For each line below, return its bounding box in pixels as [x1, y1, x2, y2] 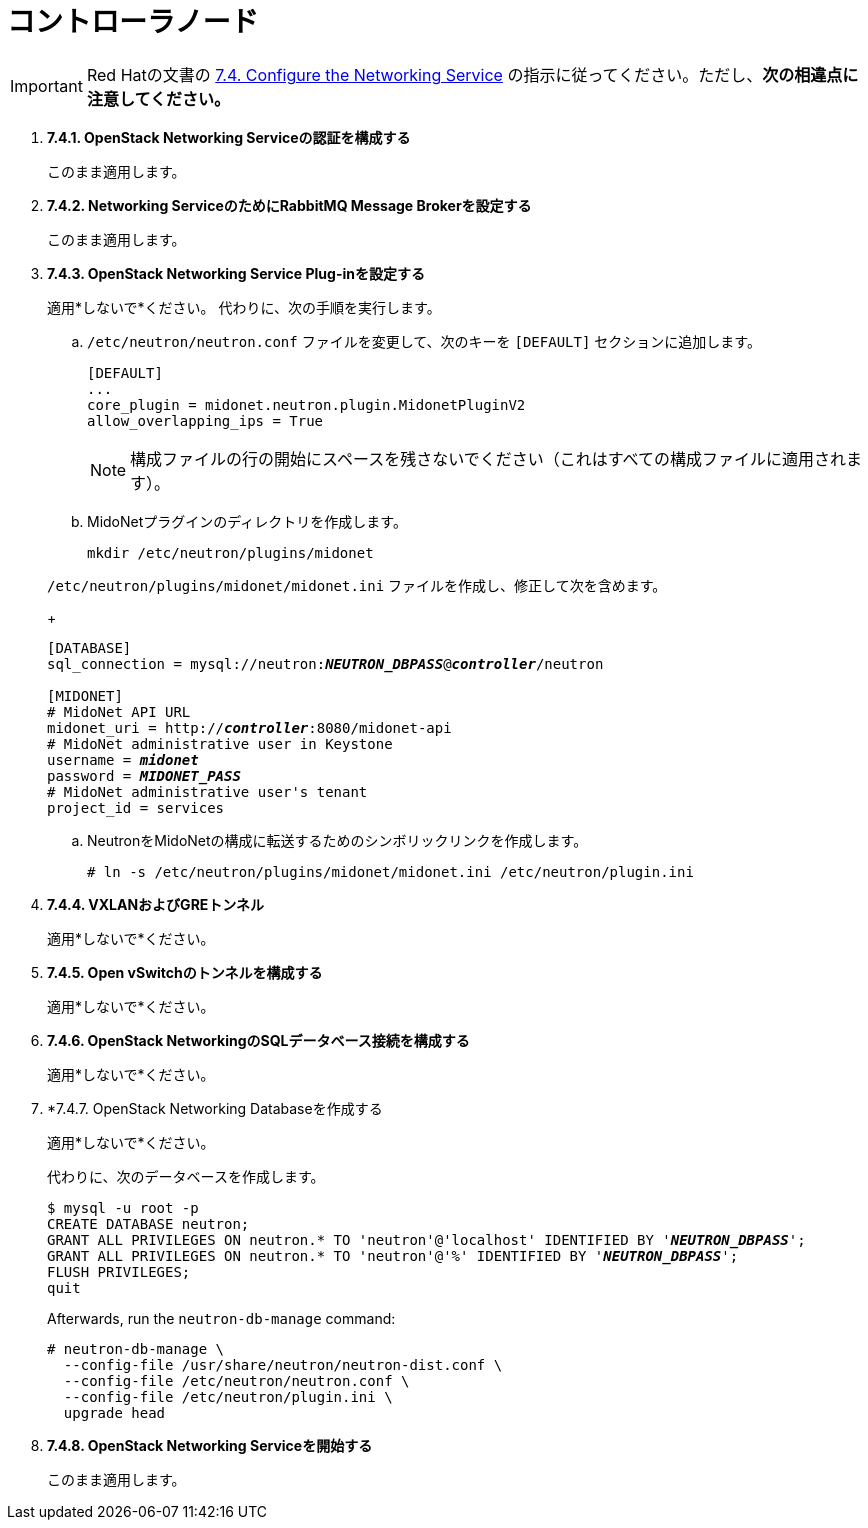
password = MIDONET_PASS [47, 767, 241, 784]
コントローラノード [7, 5, 259, 39]
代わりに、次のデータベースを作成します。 [47, 1167, 325, 1185]
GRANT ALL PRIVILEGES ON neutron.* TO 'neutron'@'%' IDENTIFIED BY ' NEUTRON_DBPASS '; [47, 1247, 739, 1264]
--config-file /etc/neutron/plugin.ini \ [63, 1388, 393, 1405]
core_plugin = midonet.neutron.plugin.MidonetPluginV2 [87, 396, 526, 413]
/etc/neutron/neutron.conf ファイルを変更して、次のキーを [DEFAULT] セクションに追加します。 [87, 332, 761, 350]
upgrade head [63, 1404, 166, 1421]
